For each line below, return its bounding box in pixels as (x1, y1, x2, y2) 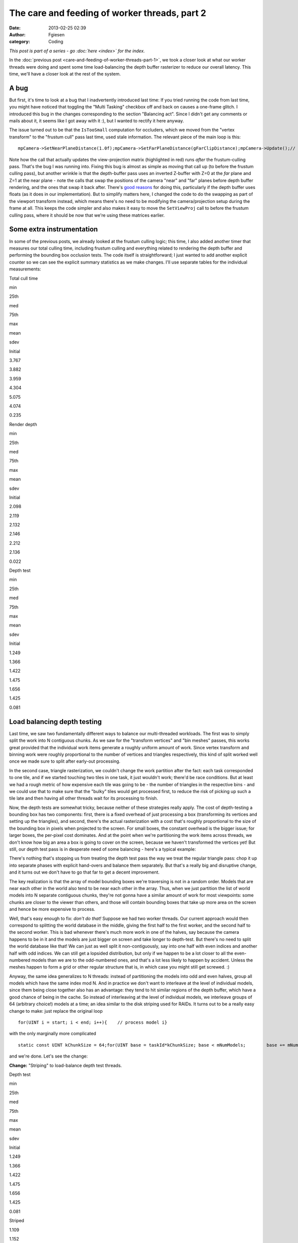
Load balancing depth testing (9, 717, 102, 726)
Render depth (9, 421, 37, 427)
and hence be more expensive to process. (9, 906, 95, 912)
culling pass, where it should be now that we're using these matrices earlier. (9, 212, 165, 218)
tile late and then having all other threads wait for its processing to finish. (9, 796, 158, 801)
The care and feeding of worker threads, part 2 (9, 7, 206, 18)
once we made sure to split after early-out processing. (9, 758, 121, 764)
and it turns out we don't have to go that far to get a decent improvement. (9, 869, 160, 875)
